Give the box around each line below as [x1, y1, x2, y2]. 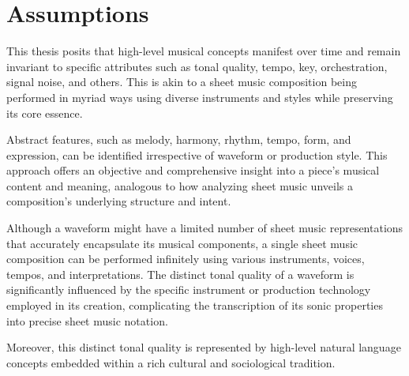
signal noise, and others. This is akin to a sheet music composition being [6, 73, 357, 90]
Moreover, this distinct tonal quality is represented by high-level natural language [6, 339, 401, 355]
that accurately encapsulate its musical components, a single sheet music [6, 235, 358, 251]
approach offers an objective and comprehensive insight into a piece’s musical [6, 162, 380, 179]
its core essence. [6, 104, 83, 121]
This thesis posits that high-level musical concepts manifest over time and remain [6, 43, 401, 59]
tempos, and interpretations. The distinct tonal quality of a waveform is [6, 265, 355, 282]
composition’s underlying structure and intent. [6, 193, 231, 209]
